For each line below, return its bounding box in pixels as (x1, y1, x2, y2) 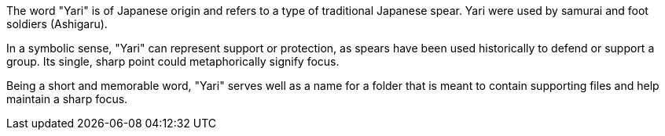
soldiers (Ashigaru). (6, 17, 108, 30)
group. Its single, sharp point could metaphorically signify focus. (6, 55, 340, 68)
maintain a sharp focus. (6, 92, 128, 106)
